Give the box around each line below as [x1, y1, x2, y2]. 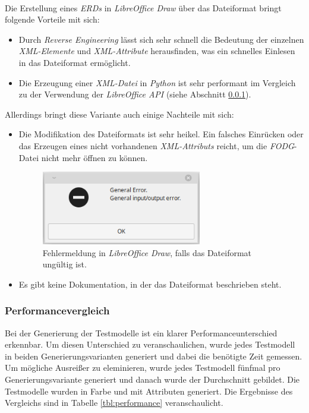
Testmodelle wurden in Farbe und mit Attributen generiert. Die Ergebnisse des [5, 384, 293, 397]
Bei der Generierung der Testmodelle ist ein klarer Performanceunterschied [5, 326, 278, 339]
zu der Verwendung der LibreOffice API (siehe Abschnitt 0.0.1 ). [18, 88, 251, 100]
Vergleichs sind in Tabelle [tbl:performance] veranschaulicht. [5, 396, 223, 409]
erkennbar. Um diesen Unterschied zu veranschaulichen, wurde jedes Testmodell [5, 338, 295, 351]
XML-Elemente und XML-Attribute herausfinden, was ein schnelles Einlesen [18, 45, 295, 57]
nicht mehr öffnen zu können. [41, 151, 148, 163]
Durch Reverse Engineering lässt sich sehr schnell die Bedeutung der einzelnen [18, 33, 304, 45]
